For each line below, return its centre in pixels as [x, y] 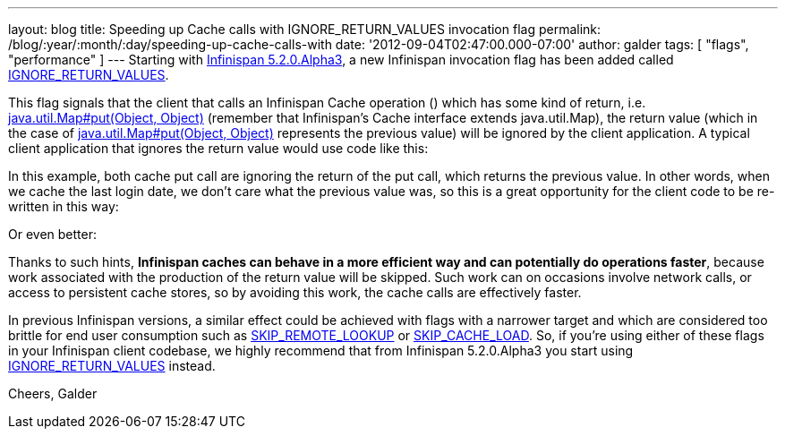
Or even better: [52, 234]
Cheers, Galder [53, 393]
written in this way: [64, 206]
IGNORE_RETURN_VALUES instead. [112, 366]
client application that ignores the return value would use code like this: [218, 148]
